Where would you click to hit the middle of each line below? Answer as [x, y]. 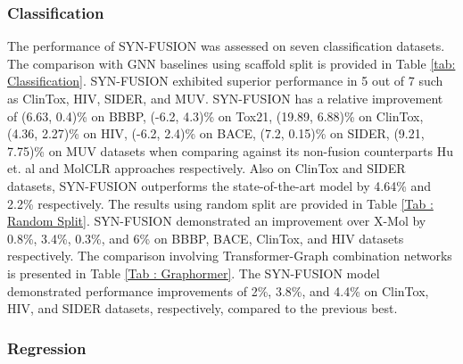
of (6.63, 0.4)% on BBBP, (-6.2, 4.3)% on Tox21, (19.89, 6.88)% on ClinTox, [215, 116]
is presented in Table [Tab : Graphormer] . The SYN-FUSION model [194, 273]
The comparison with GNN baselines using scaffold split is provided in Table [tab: [231, 63]
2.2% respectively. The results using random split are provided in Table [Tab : [220, 203]
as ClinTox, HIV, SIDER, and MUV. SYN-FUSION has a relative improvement [225, 98]
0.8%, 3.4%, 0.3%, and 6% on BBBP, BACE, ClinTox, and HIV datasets [206, 238]
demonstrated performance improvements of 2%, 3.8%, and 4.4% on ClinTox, [218, 290]
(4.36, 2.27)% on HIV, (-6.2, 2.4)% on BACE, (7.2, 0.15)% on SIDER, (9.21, [216, 133]
